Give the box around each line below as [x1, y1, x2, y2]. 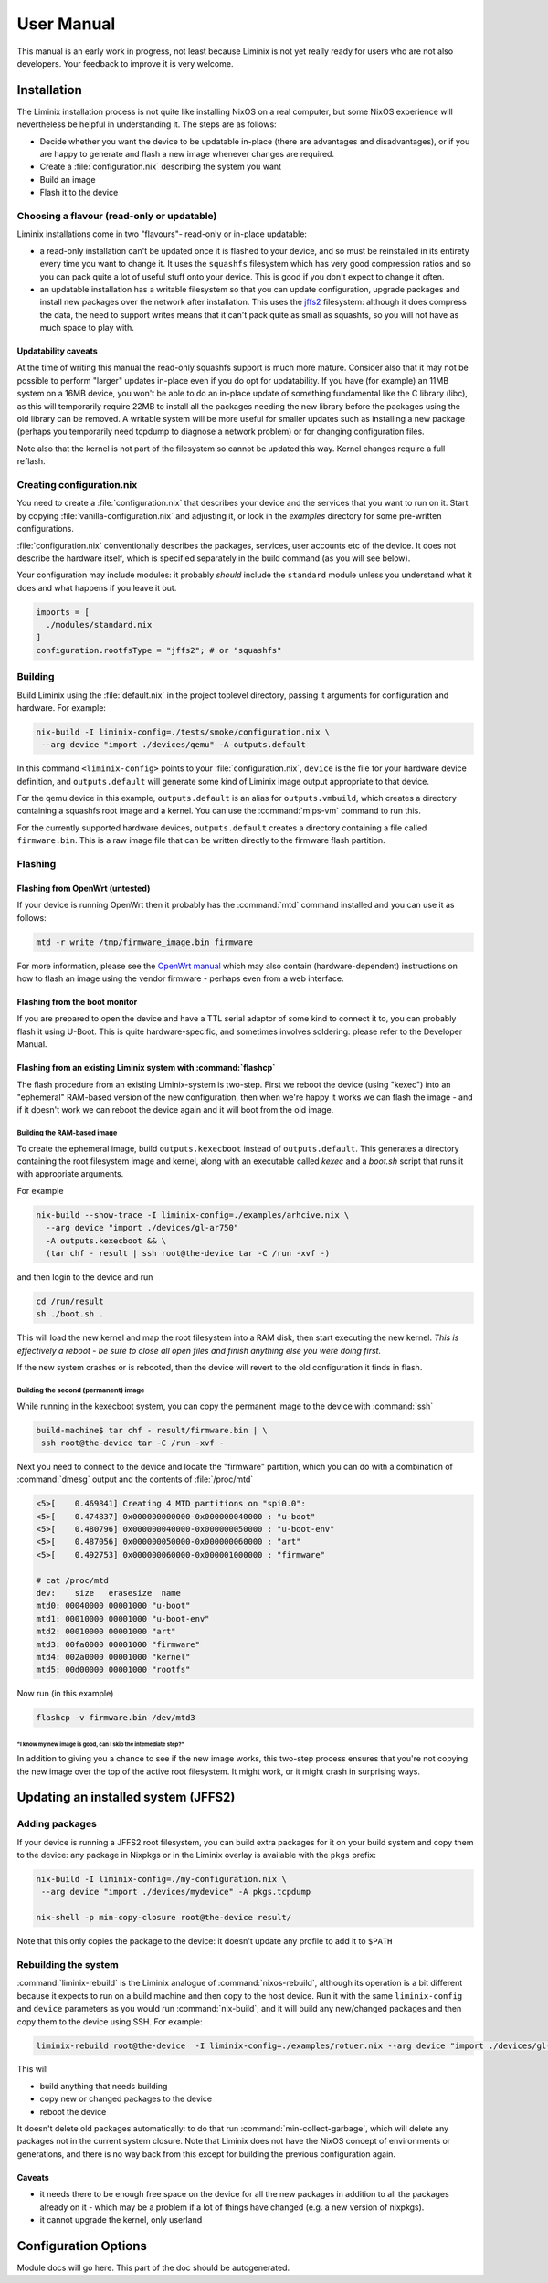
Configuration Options [16, 2238, 148, 2254]
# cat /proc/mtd [36, 1575, 110, 1585]
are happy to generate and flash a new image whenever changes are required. [39, 149, 335, 160]
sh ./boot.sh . [36, 1309, 104, 1319]
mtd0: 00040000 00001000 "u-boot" [36, 1601, 191, 1612]
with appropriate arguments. [16, 1168, 124, 1179]
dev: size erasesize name [36, 1588, 182, 1598]
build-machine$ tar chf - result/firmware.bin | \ [36, 1425, 269, 1435]
